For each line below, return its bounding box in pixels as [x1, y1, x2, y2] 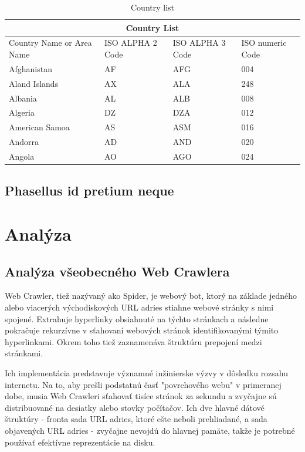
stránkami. [5, 347, 43, 359]
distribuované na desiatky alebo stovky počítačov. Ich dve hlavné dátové [5, 401, 265, 413]
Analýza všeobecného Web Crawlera [5, 262, 230, 280]
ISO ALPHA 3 [172, 36, 226, 49]
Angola [9, 150, 35, 162]
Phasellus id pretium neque [5, 181, 174, 200]
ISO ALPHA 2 [104, 36, 157, 49]
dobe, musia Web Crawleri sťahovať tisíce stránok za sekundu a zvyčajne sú [5, 390, 277, 402]
